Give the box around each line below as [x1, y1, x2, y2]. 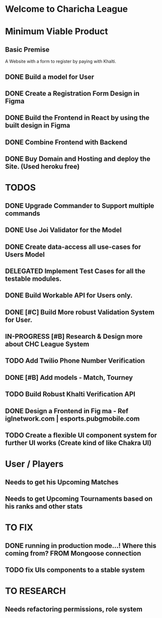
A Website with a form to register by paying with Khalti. [5, 58, 116, 64]
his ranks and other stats [5, 502, 83, 511]
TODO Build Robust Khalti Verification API [5, 390, 136, 399]
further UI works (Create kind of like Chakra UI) [5, 439, 152, 447]
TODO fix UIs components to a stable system [5, 565, 145, 574]
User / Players [5, 458, 64, 470]
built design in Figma [5, 121, 70, 130]
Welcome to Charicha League [5, 3, 128, 15]
